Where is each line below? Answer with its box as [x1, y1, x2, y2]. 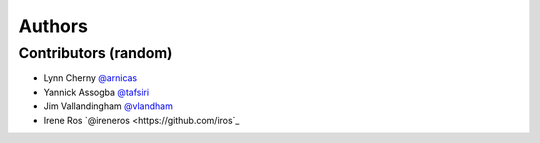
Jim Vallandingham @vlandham [43, 100, 174, 112]
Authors [18, 15, 89, 37]
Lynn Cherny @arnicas [43, 72, 138, 84]
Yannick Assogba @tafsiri [43, 86, 150, 98]
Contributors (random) [18, 44, 173, 62]
